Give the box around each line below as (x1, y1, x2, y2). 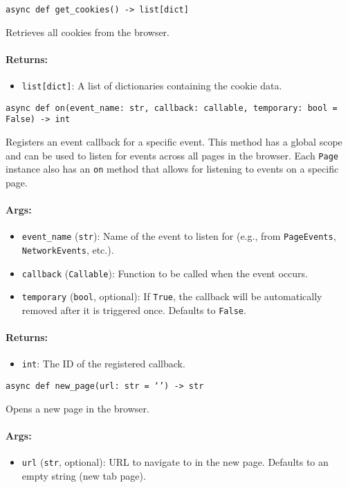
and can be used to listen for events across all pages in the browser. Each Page (6, 148, 338, 162)
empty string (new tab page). (21, 468, 146, 482)
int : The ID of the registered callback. (21, 356, 185, 371)
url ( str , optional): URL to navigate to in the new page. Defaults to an (21, 455, 329, 469)
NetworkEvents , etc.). (21, 242, 114, 256)
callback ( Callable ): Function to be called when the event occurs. (21, 265, 308, 280)
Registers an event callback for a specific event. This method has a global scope (6, 134, 342, 149)
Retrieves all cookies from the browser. (6, 24, 170, 39)
